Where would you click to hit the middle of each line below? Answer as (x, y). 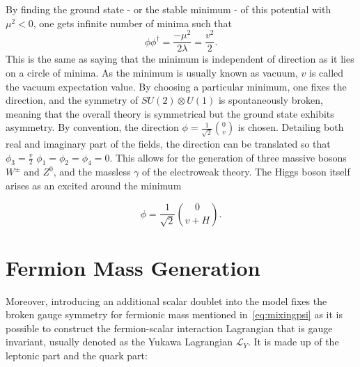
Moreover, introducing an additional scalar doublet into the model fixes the (166, 300)
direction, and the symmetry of (72, 100)
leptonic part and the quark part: (77, 356)
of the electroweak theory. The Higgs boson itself (246, 172)
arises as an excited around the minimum (94, 185)
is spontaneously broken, (271, 100)
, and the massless (92, 172)
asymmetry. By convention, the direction (92, 127)
